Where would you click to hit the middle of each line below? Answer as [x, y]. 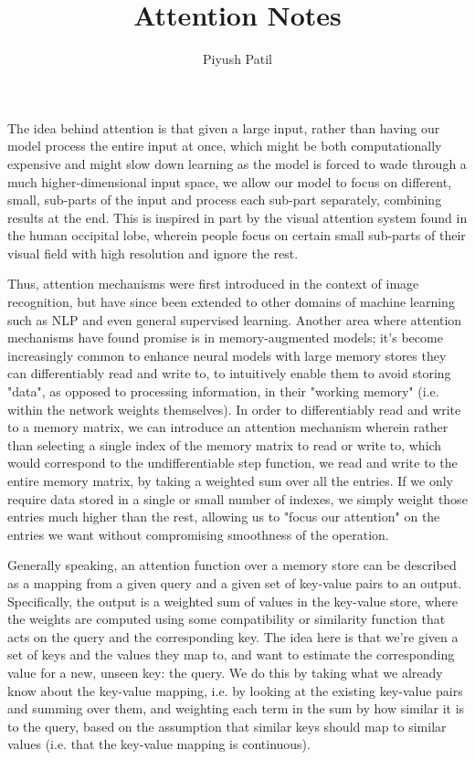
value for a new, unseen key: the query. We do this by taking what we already [225, 672]
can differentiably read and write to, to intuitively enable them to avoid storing [229, 373]
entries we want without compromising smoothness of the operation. [198, 534]
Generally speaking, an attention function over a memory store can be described [232, 565]
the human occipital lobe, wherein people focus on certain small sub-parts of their [237, 235]
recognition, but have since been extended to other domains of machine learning [231, 302]
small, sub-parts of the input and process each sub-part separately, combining [225, 200]
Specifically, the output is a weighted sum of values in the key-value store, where [233, 601]
